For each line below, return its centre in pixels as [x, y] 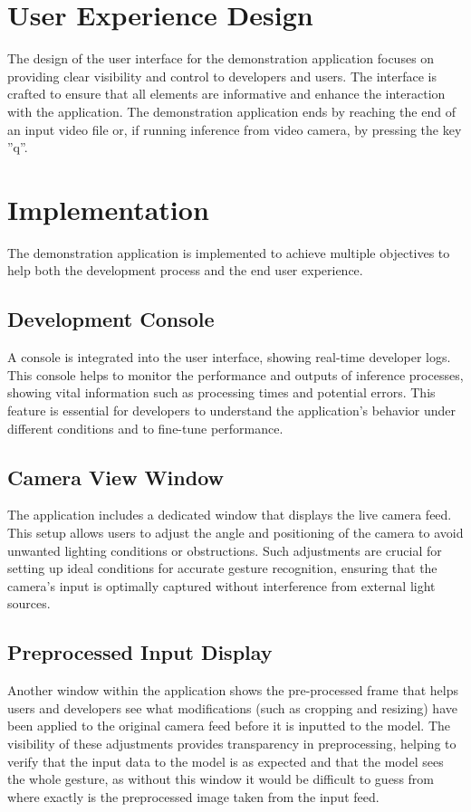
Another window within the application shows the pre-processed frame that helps [233, 690]
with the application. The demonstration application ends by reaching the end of [231, 111]
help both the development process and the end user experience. [185, 270]
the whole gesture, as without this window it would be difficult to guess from [221, 779]
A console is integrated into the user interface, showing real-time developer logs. [229, 357]
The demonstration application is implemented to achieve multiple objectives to [229, 252]
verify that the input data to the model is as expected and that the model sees [226, 761]
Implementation [108, 209]
